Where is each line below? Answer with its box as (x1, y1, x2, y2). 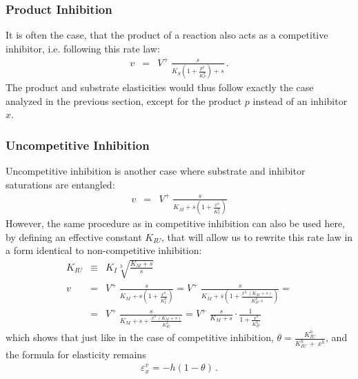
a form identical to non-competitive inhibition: (6, 243, 202, 257)
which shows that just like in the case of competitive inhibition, (6, 330, 274, 344)
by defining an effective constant (6, 229, 142, 244)
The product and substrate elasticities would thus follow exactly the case (6, 80, 314, 95)
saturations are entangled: (6, 177, 115, 191)
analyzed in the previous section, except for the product (6, 93, 242, 108)
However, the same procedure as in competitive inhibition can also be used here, (6, 216, 345, 231)
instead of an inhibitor (252, 93, 348, 108)
